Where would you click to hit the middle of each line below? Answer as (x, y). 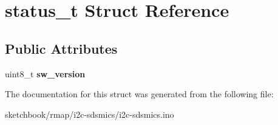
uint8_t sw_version (45, 73)
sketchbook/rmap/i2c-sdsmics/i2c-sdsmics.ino (90, 114)
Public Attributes (61, 48)
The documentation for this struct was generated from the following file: (139, 94)
